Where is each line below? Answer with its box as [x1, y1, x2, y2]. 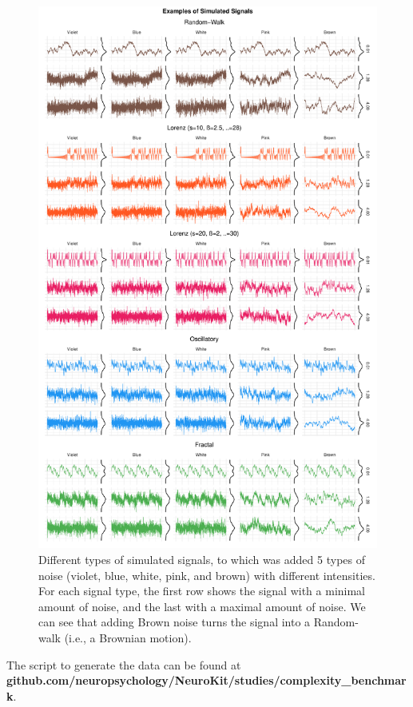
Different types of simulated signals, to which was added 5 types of [38, 550, 365, 567]
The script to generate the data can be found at [6, 656, 241, 673]
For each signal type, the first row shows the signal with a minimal [38, 582, 366, 599]
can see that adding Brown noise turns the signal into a [38, 614, 311, 630]
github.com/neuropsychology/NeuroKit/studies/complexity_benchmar [6, 672, 407, 689]
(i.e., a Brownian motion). [64, 629, 192, 645]
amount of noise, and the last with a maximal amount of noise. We [38, 598, 366, 614]
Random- [313, 614, 359, 630]
